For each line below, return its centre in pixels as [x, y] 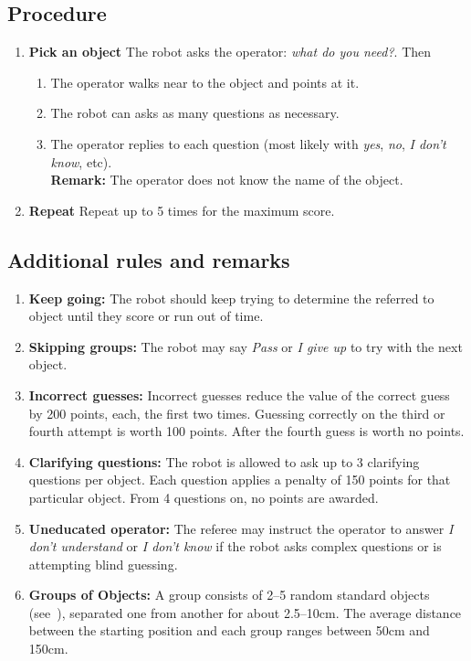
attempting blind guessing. [103, 564]
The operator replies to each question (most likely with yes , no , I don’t [248, 143]
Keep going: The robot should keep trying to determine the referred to [231, 298]
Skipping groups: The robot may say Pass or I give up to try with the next [246, 346]
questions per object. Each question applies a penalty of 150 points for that [240, 480]
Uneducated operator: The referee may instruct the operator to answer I [241, 528]
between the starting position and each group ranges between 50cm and [229, 630]
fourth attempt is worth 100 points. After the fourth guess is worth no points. [246, 431]
